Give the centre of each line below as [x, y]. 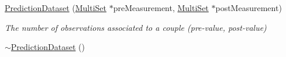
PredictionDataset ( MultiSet [56, 8]
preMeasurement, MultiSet [161, 8]
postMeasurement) [249, 8]
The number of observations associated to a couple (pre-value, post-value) [136, 27]
